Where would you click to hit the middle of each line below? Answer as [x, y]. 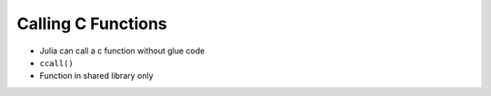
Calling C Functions [92, 24]
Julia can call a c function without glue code [122, 51]
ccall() [57, 63]
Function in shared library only [96, 76]
